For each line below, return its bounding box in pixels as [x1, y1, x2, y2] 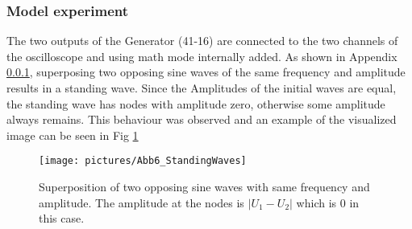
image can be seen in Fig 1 [6, 126, 139, 143]
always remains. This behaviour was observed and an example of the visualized [6, 111, 397, 128]
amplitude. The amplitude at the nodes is [39, 194, 244, 211]
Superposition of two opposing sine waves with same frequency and [39, 178, 370, 195]
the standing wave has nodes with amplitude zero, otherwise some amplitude [6, 95, 385, 112]
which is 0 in [296, 194, 360, 211]
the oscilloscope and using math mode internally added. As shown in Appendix [6, 47, 397, 64]
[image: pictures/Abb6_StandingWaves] [39, 155, 247, 167]
